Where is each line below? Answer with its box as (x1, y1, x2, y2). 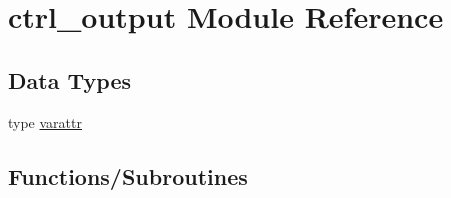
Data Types (8, 64, 131, 95)
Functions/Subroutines (8, 160, 248, 191)
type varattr (8, 111, 82, 132)
